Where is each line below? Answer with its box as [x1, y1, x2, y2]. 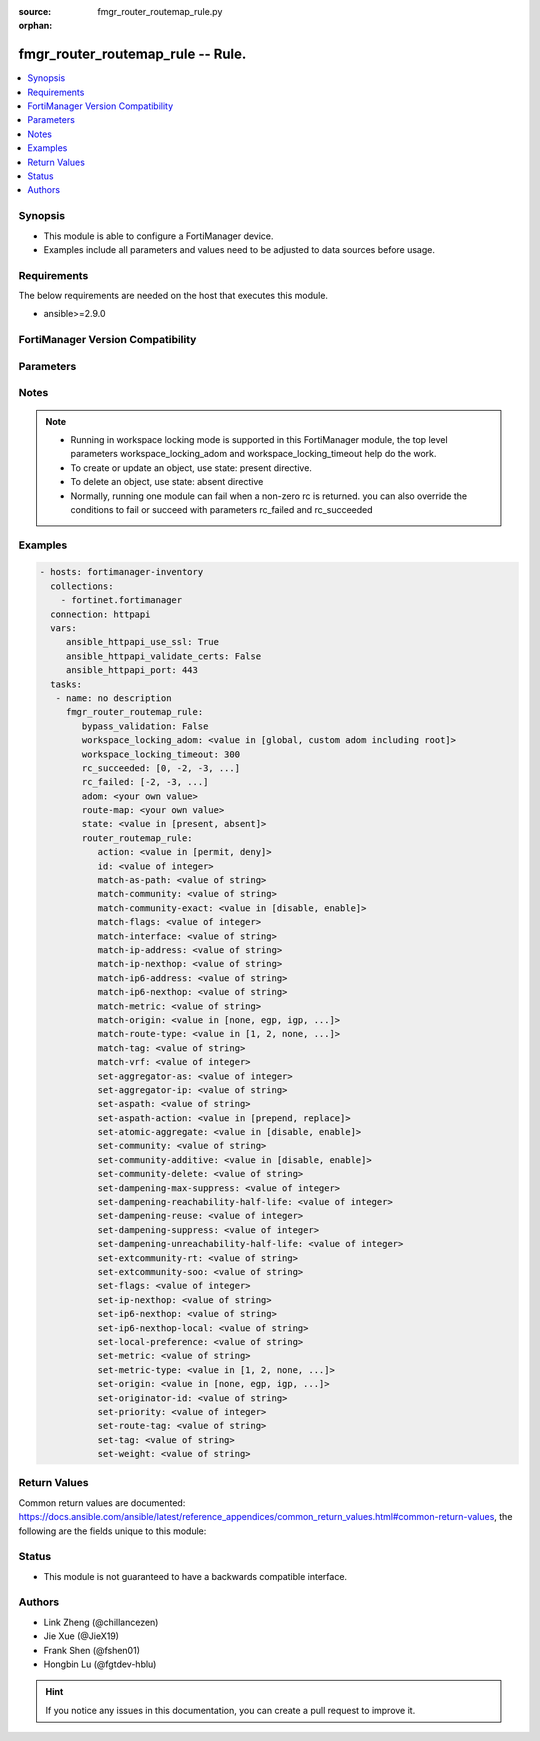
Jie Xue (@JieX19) [43, 1630, 120, 1642]
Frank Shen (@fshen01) [43, 1644, 140, 1656]
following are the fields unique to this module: [18, 1525, 207, 1537]
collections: [50, 580, 114, 592]
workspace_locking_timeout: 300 [81, 748, 240, 760]
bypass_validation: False [81, 720, 209, 732]
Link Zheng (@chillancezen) [43, 1616, 159, 1628]
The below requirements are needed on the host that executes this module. [18, 290, 329, 302]
